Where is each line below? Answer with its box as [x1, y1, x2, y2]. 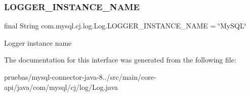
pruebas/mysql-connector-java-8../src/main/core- [4, 72, 156, 82]
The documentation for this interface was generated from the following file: [4, 54, 236, 65]
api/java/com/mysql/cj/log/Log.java [4, 81, 118, 92]
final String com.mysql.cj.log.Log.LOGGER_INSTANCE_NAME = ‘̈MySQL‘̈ [4, 20, 246, 31]
